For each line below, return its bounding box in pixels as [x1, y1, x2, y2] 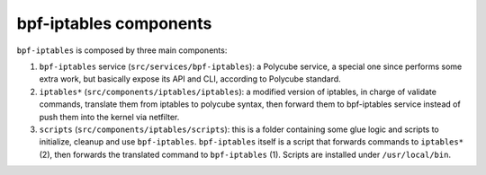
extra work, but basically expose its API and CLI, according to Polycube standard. [39, 74, 341, 84]
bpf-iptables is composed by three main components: [16, 45, 228, 56]
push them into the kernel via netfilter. [39, 111, 180, 122]
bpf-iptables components [16, 13, 212, 33]
